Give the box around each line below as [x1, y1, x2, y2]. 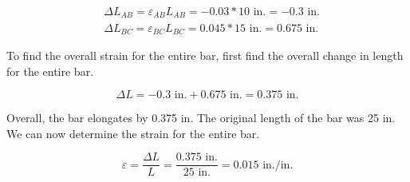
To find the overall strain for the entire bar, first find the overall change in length [6, 46, 404, 63]
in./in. [262, 159, 294, 171]
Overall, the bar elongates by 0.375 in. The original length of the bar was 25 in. [6, 109, 396, 126]
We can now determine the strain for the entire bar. [6, 125, 260, 141]
